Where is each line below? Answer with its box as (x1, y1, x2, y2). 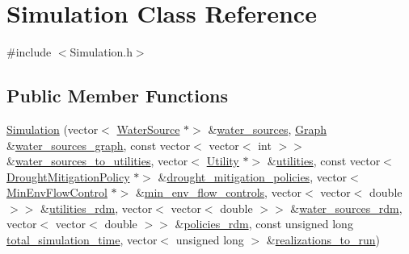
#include (6, 44, 52, 60)
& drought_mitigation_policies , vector (158, 168, 348, 185)
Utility (206, 152, 239, 169)
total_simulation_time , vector (6, 231, 158, 248)
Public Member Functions (6, 83, 228, 108)
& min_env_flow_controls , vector (135, 184, 302, 201)
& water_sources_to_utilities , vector (6, 152, 188, 169)
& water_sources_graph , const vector (6, 136, 191, 153)
